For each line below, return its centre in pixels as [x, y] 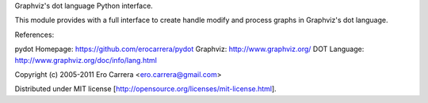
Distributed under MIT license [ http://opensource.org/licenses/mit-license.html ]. [145, 89]
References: [34, 35]
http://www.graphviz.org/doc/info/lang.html [86, 60]
